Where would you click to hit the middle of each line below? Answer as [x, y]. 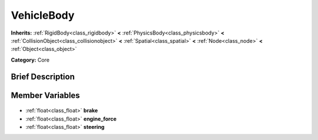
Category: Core [30, 60]
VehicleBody [43, 15]
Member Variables [45, 95]
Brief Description [43, 76]
